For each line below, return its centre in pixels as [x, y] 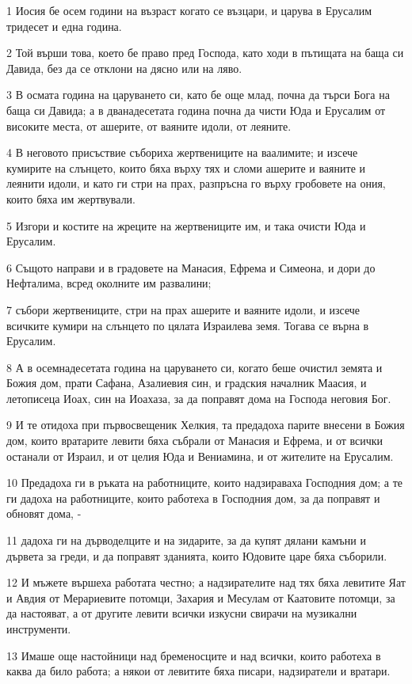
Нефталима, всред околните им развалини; [109, 283]
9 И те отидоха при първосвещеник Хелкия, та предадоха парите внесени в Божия [206, 425]
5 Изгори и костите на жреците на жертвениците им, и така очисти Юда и [186, 225]
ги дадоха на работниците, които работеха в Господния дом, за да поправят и [193, 498]
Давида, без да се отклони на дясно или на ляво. [124, 68]
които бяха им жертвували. [71, 198]
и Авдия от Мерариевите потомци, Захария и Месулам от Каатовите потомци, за [201, 597]
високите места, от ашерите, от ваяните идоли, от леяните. [149, 125]
